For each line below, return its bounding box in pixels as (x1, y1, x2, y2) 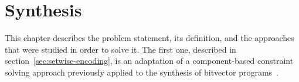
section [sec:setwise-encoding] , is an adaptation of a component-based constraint (5, 54, 294, 67)
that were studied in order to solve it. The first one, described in (5, 43, 236, 55)
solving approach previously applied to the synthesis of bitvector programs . (5, 66, 278, 78)
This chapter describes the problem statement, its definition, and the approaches (5, 32, 294, 44)
